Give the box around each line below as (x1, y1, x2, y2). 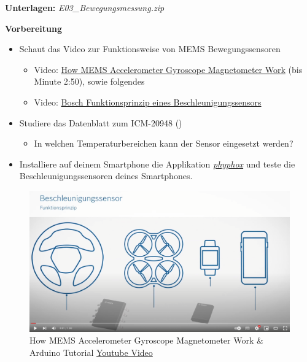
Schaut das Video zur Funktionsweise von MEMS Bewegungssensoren (19, 42, 281, 55)
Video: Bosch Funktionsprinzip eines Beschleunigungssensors (34, 95, 262, 108)
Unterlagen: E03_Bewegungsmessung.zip (5, 1, 165, 13)
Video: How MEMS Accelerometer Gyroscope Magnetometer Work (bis (34, 63, 303, 75)
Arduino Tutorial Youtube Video (29, 345, 153, 358)
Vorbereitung (5, 21, 62, 34)
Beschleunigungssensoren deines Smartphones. (19, 169, 193, 182)
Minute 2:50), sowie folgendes (34, 75, 145, 88)
